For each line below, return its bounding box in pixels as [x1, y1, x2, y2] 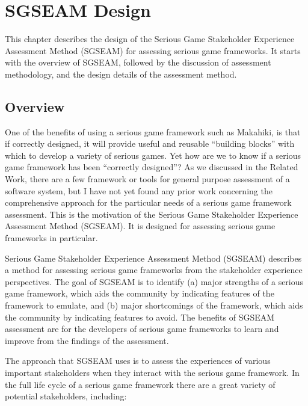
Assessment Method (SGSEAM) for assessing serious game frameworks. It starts [5, 44, 301, 57]
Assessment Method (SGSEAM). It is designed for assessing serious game [5, 220, 276, 232]
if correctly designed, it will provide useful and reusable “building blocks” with [5, 137, 295, 150]
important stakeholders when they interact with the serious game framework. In [5, 366, 300, 378]
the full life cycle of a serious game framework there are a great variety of [5, 378, 276, 390]
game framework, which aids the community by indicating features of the [5, 287, 274, 300]
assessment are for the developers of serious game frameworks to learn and [5, 322, 279, 335]
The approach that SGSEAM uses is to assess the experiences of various [5, 354, 271, 367]
